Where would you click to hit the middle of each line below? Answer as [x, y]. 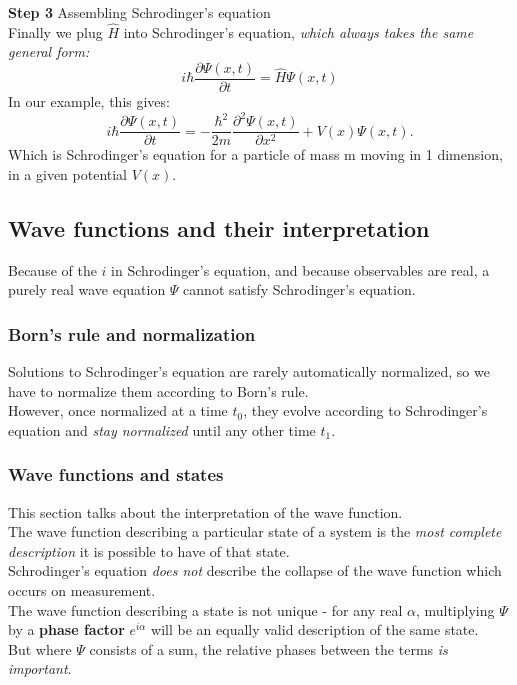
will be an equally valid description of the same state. [315, 629]
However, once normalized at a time [118, 410]
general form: [49, 51]
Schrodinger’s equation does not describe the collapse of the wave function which [255, 570]
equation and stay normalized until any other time [162, 429]
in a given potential [68, 173]
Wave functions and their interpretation [219, 227]
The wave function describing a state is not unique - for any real [205, 609]
